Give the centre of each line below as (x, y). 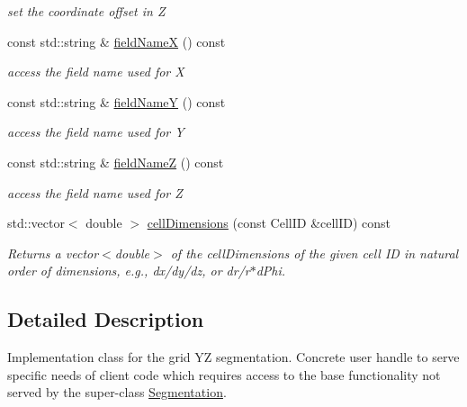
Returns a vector (53, 253)
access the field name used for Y (96, 132)
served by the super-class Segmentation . (117, 392)
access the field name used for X (96, 72)
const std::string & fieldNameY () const (117, 101)
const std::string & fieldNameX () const (117, 41)
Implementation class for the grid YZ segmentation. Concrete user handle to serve (233, 357)
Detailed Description (106, 319)
